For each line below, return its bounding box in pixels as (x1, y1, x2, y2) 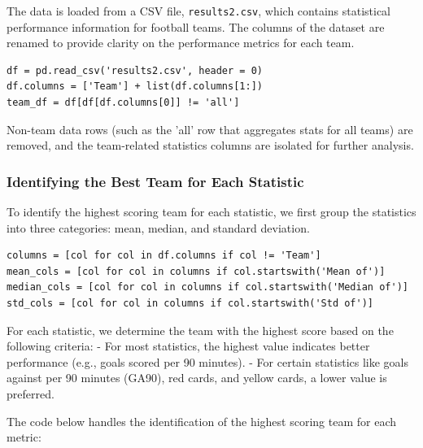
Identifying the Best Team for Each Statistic (7, 171, 304, 191)
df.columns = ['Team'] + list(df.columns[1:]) (7, 80, 263, 93)
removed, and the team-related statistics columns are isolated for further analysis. (7, 137, 414, 154)
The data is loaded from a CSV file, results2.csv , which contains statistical (7, 2, 391, 19)
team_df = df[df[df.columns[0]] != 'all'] (7, 97, 240, 109)
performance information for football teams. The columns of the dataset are (7, 18, 385, 35)
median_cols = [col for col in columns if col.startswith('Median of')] (7, 281, 408, 294)
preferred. (7, 385, 55, 402)
